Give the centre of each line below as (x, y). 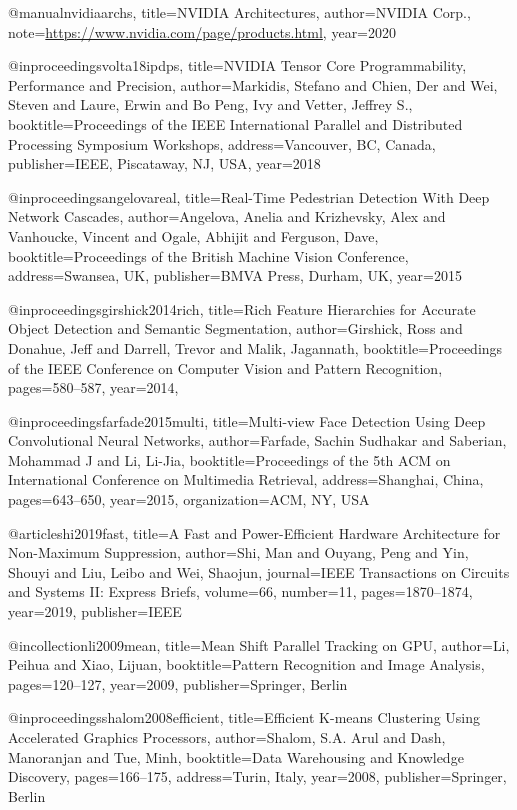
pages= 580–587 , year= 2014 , (93, 387)
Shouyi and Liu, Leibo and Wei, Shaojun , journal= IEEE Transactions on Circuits (259, 571)
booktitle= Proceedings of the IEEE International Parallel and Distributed (235, 123)
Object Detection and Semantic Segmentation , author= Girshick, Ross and (235, 328)
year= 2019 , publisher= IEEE (95, 611)
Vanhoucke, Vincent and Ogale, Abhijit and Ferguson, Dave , (193, 235)
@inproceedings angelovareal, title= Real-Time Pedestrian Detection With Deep (249, 196)
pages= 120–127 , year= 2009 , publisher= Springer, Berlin (178, 683)
